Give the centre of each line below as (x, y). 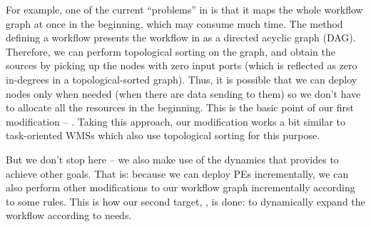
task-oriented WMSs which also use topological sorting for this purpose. (163, 135)
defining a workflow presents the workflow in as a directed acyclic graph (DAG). (181, 37)
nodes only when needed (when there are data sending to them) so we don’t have (183, 93)
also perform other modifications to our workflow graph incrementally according (181, 187)
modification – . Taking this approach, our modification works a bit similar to (176, 121)
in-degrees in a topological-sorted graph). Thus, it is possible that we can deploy (182, 79)
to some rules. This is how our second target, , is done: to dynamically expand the (185, 201)
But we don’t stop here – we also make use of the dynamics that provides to (172, 159)
